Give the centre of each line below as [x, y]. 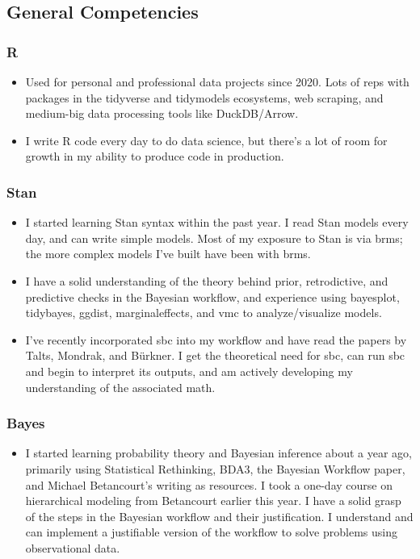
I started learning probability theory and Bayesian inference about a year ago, [218, 453]
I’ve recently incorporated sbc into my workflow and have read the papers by [216, 339]
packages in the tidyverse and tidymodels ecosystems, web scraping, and [204, 97]
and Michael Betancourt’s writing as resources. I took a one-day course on [209, 484]
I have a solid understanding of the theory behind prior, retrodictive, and [207, 280]
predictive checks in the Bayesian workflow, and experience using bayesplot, [212, 296]
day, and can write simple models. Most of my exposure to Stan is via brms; [214, 238]
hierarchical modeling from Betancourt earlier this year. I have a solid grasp [213, 501]
